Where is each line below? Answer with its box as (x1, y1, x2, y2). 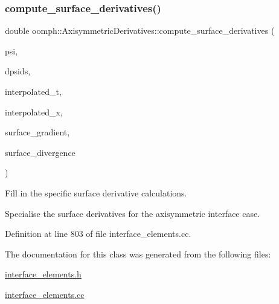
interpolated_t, (5, 85, 62, 97)
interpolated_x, (5, 105, 63, 118)
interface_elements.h (5, 268, 82, 280)
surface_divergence (5, 146, 75, 158)
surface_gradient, (5, 126, 70, 138)
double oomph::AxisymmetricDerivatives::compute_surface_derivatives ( (5, 24, 275, 37)
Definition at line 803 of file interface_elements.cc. (5, 227, 191, 240)
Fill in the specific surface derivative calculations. (5, 186, 187, 199)
